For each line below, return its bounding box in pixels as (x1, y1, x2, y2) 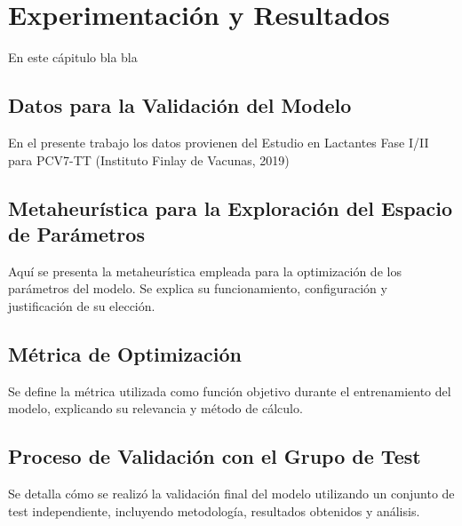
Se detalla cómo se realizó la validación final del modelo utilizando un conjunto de (8, 484, 455, 503)
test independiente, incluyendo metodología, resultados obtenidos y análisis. (8, 501, 420, 520)
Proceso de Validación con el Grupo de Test (8, 442, 421, 470)
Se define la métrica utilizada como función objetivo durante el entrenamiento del (8, 381, 451, 400)
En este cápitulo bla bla (8, 48, 138, 67)
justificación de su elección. (8, 296, 155, 315)
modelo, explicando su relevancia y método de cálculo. (8, 399, 303, 418)
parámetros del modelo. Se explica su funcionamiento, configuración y (8, 279, 387, 298)
